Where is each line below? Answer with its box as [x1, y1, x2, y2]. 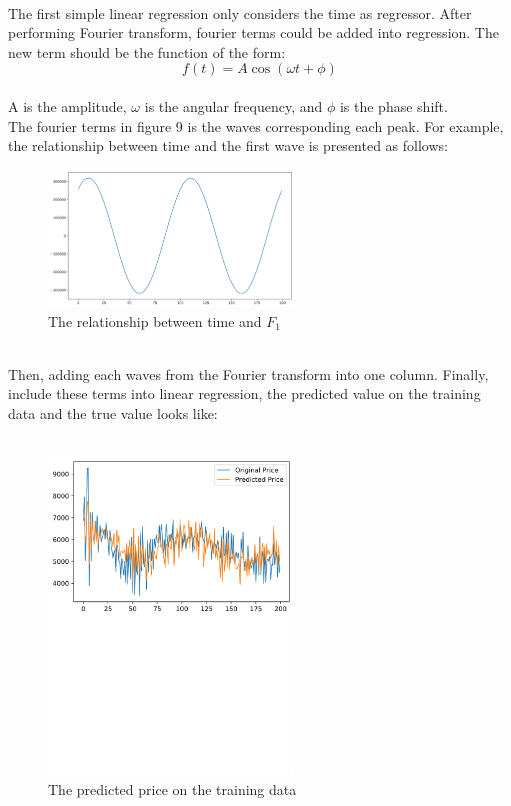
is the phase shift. [339, 95, 448, 116]
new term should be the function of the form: [8, 41, 286, 62]
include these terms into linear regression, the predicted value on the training [8, 383, 481, 404]
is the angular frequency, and [144, 95, 323, 116]
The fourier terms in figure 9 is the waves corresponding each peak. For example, [8, 115, 504, 136]
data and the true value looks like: [8, 402, 218, 423]
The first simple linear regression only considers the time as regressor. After [8, 2, 472, 23]
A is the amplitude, [8, 95, 127, 116]
